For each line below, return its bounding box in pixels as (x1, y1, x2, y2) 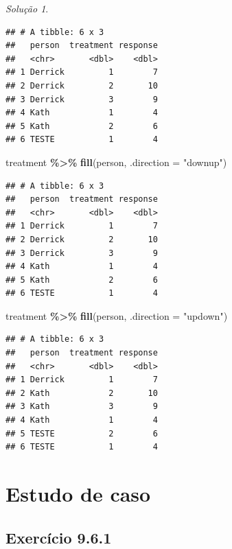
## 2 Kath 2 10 (5, 388, 158, 398)
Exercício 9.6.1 (5, 526, 112, 548)
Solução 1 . (5, 1, 49, 15)
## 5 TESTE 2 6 (5, 428, 158, 439)
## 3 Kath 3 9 (5, 401, 158, 412)
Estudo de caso (5, 480, 151, 507)
